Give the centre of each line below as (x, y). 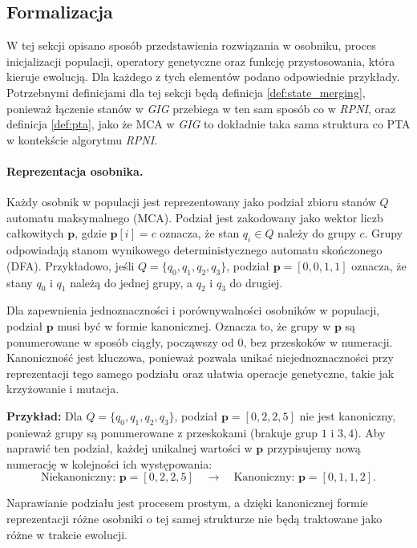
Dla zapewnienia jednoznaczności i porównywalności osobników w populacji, (193, 310)
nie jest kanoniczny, (348, 415)
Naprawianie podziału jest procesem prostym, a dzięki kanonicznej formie (187, 503)
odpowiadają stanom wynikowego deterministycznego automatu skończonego (194, 250)
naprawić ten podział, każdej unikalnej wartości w (130, 448)
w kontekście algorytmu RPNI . (82, 139)
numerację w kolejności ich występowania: (109, 463)
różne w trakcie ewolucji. (67, 534)
